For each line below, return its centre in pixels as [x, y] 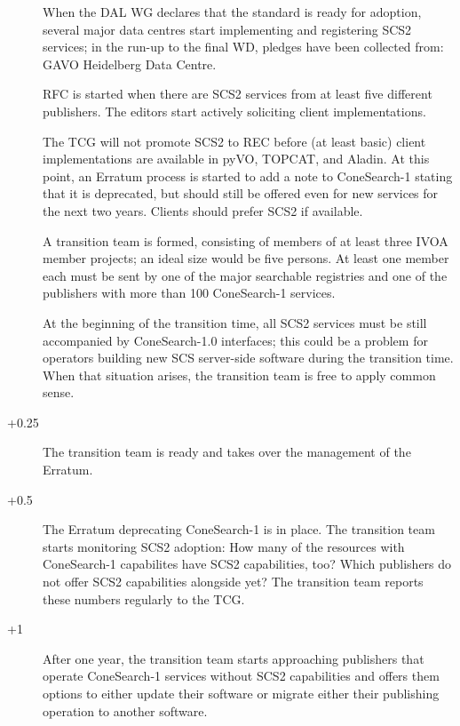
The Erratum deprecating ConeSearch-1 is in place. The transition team [239, 529]
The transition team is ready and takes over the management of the [227, 452]
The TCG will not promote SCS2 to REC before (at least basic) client [234, 141]
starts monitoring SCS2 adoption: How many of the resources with [224, 546]
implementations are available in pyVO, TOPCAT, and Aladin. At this [236, 159]
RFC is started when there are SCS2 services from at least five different [238, 94]
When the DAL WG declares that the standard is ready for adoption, [232, 12]
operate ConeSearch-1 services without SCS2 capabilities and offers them [241, 676]
